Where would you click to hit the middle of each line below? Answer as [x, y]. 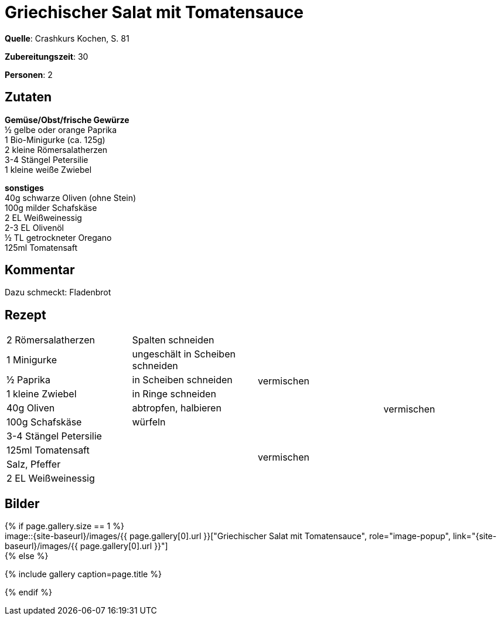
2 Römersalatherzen [51, 340]
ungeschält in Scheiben [184, 354]
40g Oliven [31, 408]
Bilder [22, 503]
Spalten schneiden [173, 340]
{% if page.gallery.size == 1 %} [64, 526]
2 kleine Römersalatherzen [56, 149]
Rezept [25, 315]
